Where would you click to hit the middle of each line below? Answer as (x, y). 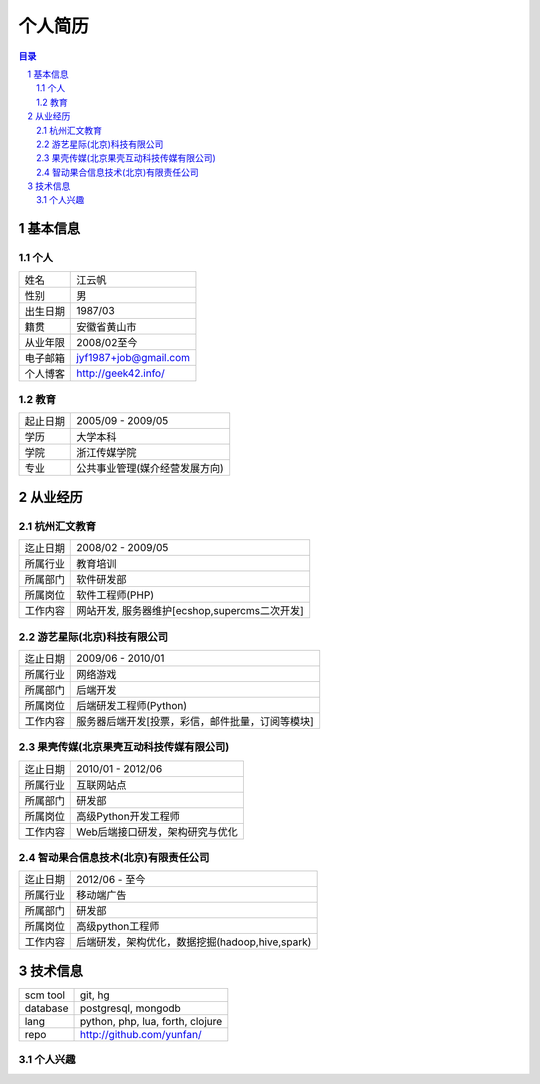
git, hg (95, 995)
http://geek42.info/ (120, 373)
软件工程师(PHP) (115, 595)
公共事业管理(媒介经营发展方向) (150, 468)
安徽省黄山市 (106, 327)
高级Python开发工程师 (128, 816)
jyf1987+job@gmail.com (133, 357)
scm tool (44, 995)
